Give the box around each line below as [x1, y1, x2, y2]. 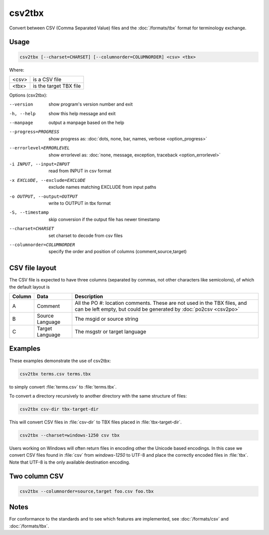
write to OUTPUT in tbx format [48, 200, 111, 206]
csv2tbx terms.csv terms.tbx [19, 371, 91, 377]
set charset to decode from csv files [48, 232, 123, 239]
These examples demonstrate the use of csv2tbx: [9, 358, 111, 364]
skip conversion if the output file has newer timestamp [48, 216, 160, 222]
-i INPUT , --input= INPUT [9, 161, 70, 167]
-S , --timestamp [9, 210, 49, 215]
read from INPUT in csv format [48, 168, 112, 174]
